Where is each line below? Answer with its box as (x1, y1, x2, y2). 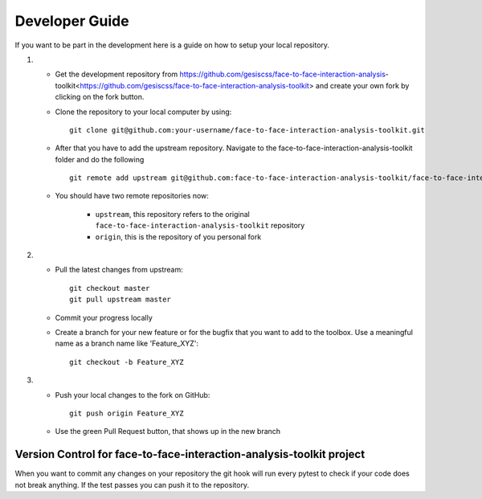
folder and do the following (55, 154, 145, 164)
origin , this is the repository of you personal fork (95, 231, 262, 241)
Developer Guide (14, 12, 129, 30)
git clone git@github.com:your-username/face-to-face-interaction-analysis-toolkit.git (69, 125, 426, 134)
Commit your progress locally (55, 313, 153, 322)
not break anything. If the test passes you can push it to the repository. (14, 480, 249, 489)
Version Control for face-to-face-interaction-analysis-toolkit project (14, 448, 366, 461)
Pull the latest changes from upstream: (55, 265, 184, 275)
